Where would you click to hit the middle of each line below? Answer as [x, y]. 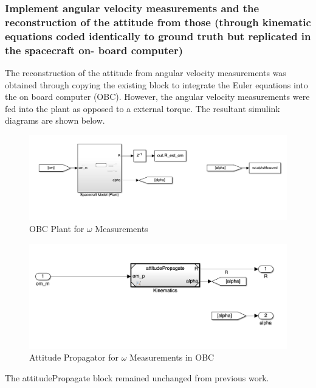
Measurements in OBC [172, 357]
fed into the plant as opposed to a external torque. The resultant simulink [143, 108]
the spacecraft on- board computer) [94, 50]
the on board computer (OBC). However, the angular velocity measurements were [157, 97]
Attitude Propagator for [74, 357]
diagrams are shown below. [55, 120]
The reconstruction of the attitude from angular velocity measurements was [146, 72]
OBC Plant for [57, 229]
